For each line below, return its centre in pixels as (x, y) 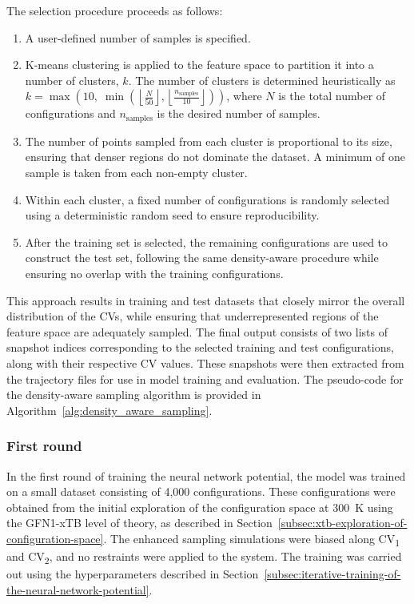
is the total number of (332, 96)
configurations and (70, 113)
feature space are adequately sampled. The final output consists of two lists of (197, 331)
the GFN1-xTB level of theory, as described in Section (139, 523)
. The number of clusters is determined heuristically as (262, 80)
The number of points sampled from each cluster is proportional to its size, (209, 141)
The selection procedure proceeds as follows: (115, 10)
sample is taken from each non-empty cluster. (136, 173)
